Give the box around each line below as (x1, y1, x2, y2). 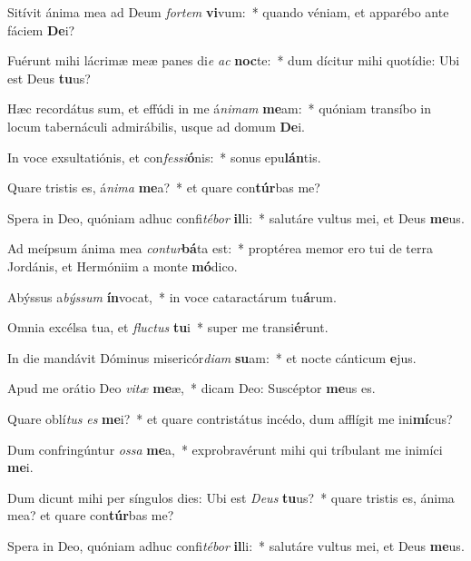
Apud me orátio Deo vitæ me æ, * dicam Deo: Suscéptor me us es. (7, 379, 376, 398)
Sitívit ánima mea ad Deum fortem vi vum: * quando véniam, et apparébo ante (7, 3, 449, 21)
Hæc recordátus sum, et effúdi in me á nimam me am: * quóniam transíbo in (7, 99, 432, 118)
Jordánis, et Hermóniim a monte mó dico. (7, 256, 238, 275)
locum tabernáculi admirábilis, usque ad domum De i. (7, 116, 306, 135)
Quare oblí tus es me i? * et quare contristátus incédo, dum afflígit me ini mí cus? (7, 408, 453, 428)
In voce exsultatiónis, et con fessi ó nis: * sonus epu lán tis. (7, 147, 321, 166)
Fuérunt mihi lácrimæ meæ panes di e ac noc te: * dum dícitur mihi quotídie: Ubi (7, 51, 460, 70)
